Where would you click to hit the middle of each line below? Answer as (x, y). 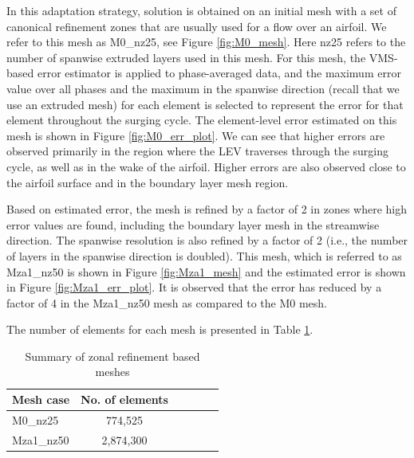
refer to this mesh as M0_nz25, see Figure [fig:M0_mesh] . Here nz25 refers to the (206, 42)
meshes (112, 372)
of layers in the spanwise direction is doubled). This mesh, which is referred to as (204, 255)
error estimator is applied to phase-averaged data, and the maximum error (219, 73)
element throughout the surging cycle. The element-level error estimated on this (202, 120)
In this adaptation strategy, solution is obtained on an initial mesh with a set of (201, 10)
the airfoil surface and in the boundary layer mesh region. (148, 182)
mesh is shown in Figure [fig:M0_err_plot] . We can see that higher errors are (196, 135)
